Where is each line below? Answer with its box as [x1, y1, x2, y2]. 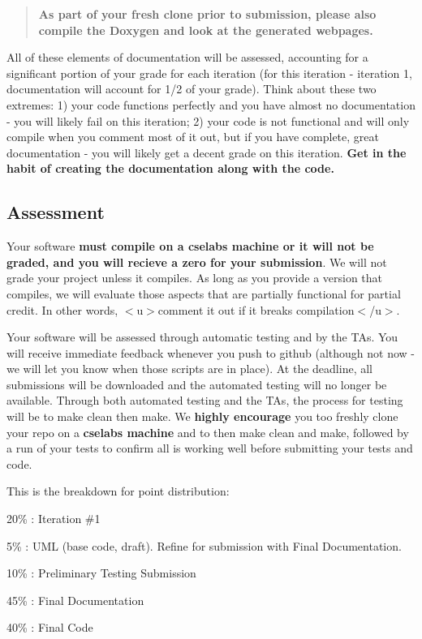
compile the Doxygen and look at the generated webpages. [38, 21, 373, 38]
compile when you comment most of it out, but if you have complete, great [6, 128, 379, 145]
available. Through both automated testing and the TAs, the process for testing [6, 392, 403, 409]
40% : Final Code [6, 619, 93, 636]
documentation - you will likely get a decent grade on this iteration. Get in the [6, 144, 407, 161]
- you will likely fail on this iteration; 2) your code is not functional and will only [6, 112, 410, 129]
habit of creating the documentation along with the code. [6, 160, 334, 177]
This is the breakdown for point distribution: [6, 482, 230, 500]
